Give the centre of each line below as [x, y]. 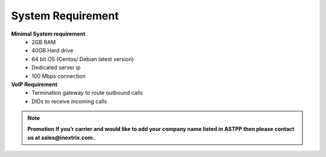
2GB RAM [44, 42]
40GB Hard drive [53, 51]
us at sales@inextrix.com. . [62, 137]
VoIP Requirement [34, 84]
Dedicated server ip [56, 68]
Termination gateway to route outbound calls [87, 93]
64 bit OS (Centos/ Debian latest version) [83, 59]
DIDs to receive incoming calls [69, 101]
